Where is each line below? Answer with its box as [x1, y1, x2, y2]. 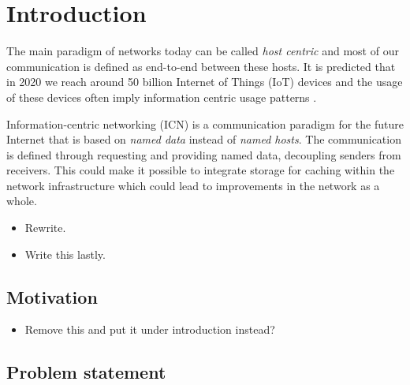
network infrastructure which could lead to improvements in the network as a [6, 177, 380, 193]
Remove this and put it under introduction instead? [24, 321, 275, 338]
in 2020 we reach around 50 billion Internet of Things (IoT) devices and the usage [6, 73, 403, 90]
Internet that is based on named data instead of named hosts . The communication [6, 131, 401, 148]
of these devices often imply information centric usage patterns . [6, 88, 317, 105]
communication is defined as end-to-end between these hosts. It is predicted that [6, 58, 396, 74]
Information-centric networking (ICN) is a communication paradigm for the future [6, 115, 404, 132]
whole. [6, 192, 37, 209]
